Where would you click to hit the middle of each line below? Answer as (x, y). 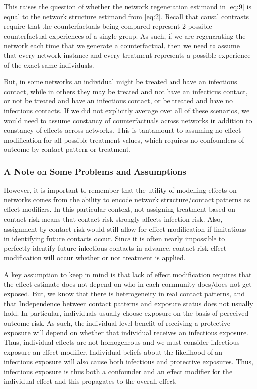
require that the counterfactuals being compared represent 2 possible (108, 26)
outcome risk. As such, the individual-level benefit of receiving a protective (117, 322)
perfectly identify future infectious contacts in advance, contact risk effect (115, 248)
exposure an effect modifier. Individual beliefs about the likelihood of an (113, 352)
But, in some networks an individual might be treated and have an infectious (121, 81)
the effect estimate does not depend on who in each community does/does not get (128, 284)
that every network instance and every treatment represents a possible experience (127, 55)
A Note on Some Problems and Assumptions (95, 171)
